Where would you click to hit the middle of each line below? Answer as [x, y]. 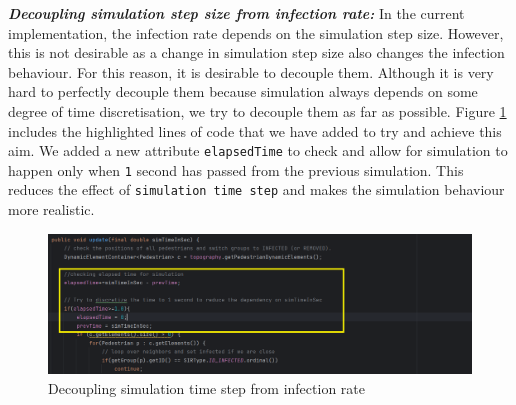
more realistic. [51, 209]
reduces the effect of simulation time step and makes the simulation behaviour [256, 189]
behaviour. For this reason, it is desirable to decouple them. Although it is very [251, 71]
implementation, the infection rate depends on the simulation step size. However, [256, 32]
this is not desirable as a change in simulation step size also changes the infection [256, 52]
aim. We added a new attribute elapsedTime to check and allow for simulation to [258, 150]
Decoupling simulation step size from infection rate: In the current [236, 13]
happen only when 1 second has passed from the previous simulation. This [236, 169]
